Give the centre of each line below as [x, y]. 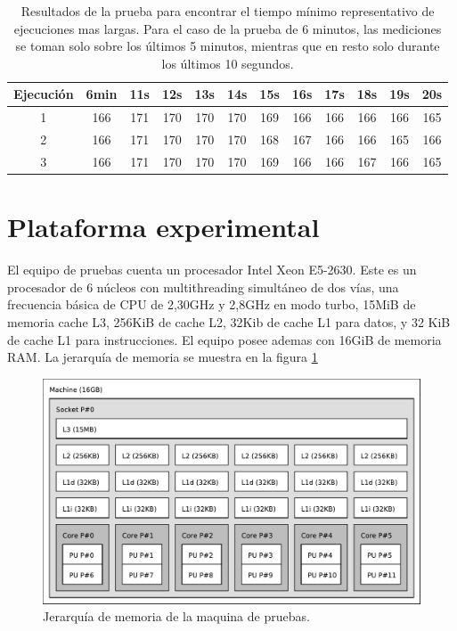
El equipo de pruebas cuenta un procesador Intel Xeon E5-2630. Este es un [212, 270]
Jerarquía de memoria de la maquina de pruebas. [176, 616]
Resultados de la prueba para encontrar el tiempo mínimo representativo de [228, 11]
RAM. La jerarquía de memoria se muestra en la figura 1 [163, 357]
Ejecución [44, 94]
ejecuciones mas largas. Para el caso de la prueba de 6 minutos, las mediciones [228, 28]
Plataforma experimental [163, 227]
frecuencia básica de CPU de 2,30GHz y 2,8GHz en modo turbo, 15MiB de [212, 304]
